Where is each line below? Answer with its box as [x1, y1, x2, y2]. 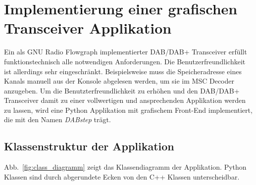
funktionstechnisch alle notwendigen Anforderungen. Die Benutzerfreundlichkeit [4, 56, 246, 66]
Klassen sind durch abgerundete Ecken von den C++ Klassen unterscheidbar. [4, 171, 240, 182]
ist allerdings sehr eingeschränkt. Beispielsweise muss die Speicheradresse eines [4, 66, 242, 76]
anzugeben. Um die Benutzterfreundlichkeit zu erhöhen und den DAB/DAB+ [4, 85, 240, 95]
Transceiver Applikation [4, 18, 172, 38]
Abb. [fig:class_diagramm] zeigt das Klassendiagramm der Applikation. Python [4, 162, 247, 172]
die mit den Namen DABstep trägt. [4, 114, 111, 125]
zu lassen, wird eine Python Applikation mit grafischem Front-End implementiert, [4, 104, 253, 115]
